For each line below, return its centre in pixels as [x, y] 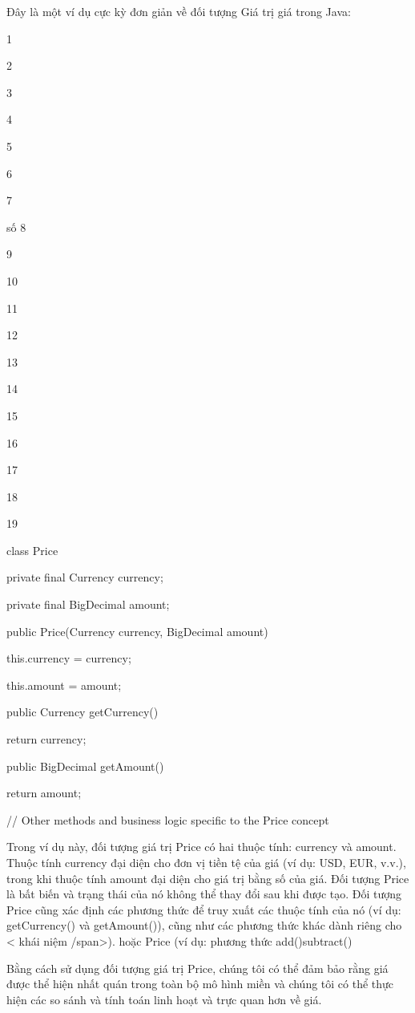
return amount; [44, 793]
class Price [32, 550]
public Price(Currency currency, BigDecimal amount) [137, 631]
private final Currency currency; [85, 577]
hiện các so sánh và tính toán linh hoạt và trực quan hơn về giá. [164, 999]
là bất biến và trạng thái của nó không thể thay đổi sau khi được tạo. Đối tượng [204, 894]
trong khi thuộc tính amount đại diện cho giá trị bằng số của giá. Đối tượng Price [208, 878]
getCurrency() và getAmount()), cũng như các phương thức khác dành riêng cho [204, 925]
